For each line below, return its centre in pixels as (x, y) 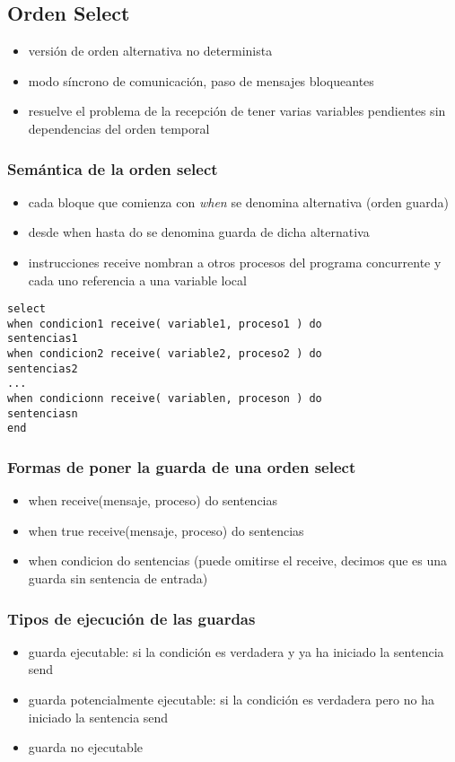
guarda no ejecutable (86, 747)
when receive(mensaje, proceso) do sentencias (153, 500)
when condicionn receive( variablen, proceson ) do (165, 399)
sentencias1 (43, 339)
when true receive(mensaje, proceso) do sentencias (166, 530)
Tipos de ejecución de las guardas (131, 618)
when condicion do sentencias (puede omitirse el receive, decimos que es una (238, 561)
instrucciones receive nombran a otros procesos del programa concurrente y (235, 262)
